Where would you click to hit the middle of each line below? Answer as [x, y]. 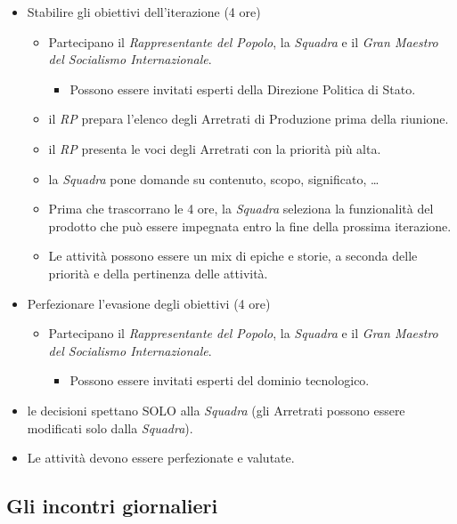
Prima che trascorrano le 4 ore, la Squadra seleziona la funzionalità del [241, 209]
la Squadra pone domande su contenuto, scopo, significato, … [214, 178]
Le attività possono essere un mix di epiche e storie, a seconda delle [233, 256]
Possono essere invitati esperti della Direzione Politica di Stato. [243, 89]
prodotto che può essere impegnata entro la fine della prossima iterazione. [250, 226]
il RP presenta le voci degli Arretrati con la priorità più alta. [215, 148]
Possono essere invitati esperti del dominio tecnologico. [220, 380]
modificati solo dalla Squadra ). [110, 427]
